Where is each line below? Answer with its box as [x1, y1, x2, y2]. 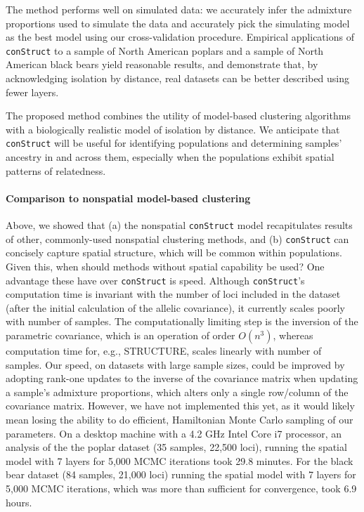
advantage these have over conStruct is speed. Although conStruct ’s [6, 273, 305, 287]
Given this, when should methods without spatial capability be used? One [6, 258, 325, 273]
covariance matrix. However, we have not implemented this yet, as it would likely [6, 398, 355, 413]
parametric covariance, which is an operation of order [6, 327, 235, 342]
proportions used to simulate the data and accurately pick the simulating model [6, 15, 350, 30]
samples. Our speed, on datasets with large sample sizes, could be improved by [6, 357, 345, 372]
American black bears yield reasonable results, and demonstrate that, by [6, 57, 318, 72]
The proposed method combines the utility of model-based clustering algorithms [6, 108, 351, 123]
